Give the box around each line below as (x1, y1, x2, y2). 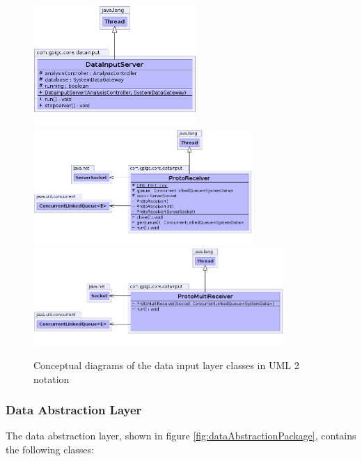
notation (33, 371, 70, 386)
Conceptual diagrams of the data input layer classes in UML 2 (33, 358, 299, 373)
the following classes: (6, 442, 94, 457)
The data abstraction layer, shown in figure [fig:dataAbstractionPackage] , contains (6, 428, 356, 443)
